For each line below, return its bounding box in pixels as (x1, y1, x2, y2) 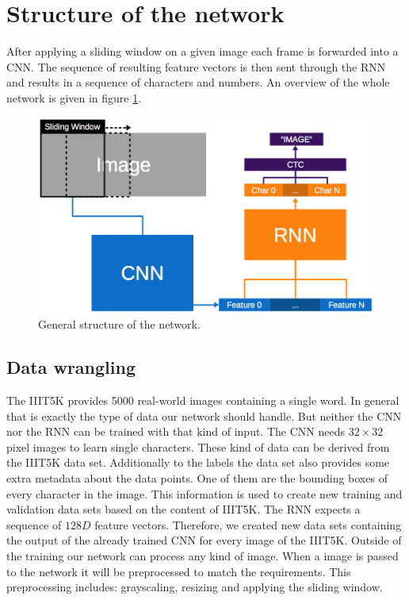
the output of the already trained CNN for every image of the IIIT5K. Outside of (6, 532, 402, 548)
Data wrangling (6, 355, 136, 379)
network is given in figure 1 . (6, 89, 142, 106)
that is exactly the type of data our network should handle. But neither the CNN (6, 407, 402, 424)
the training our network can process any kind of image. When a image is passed (6, 548, 399, 563)
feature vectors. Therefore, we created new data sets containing (94, 516, 402, 533)
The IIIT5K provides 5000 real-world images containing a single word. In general (6, 392, 399, 409)
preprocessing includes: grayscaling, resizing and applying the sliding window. (6, 579, 383, 595)
